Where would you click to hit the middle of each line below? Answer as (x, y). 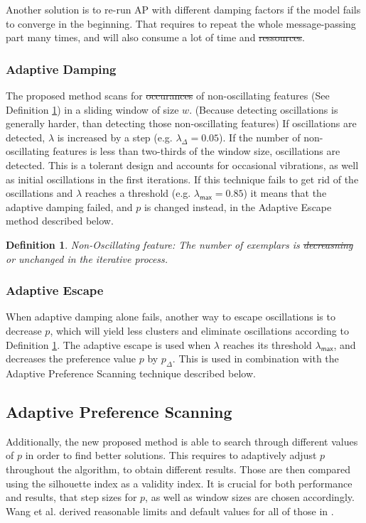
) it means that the (285, 193)
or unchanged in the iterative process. (87, 258)
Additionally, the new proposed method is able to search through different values (182, 441)
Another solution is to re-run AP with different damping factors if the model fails (183, 9)
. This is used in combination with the (255, 358)
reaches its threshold (267, 344)
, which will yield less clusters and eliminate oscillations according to (199, 330)
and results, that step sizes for (71, 497)
